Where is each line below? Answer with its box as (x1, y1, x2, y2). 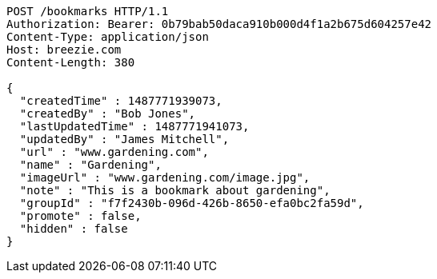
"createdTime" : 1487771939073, (19, 94, 223, 107)
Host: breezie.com (6, 43, 122, 56)
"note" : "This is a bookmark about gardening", (19, 184, 331, 197)
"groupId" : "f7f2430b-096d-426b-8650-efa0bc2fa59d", (19, 197, 364, 209)
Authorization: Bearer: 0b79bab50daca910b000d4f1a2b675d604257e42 (6, 18, 432, 30)
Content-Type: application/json (6, 30, 209, 43)
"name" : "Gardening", (19, 158, 162, 171)
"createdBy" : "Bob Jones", (19, 107, 196, 120)
